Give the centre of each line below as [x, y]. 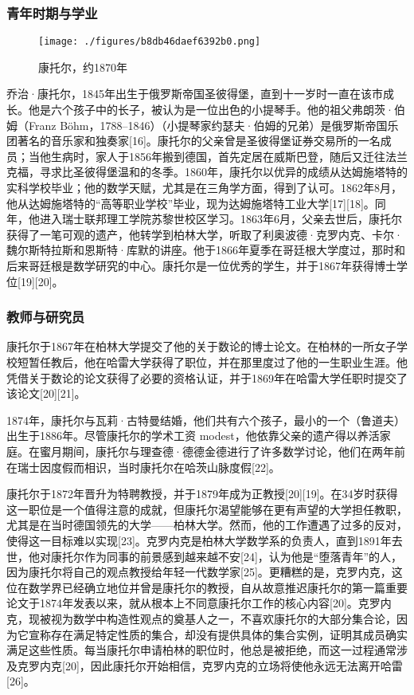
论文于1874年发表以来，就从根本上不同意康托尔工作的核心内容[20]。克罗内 [199, 603]
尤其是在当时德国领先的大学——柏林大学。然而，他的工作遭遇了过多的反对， [207, 525]
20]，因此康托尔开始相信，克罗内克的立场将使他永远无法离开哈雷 [234, 665]
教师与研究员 [46, 317]
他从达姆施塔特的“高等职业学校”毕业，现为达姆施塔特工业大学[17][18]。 [191, 203]
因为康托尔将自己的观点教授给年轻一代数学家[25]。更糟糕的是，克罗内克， [199, 572]
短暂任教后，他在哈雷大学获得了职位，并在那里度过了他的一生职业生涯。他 [212, 362]
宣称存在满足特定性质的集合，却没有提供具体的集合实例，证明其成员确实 [218, 634]
